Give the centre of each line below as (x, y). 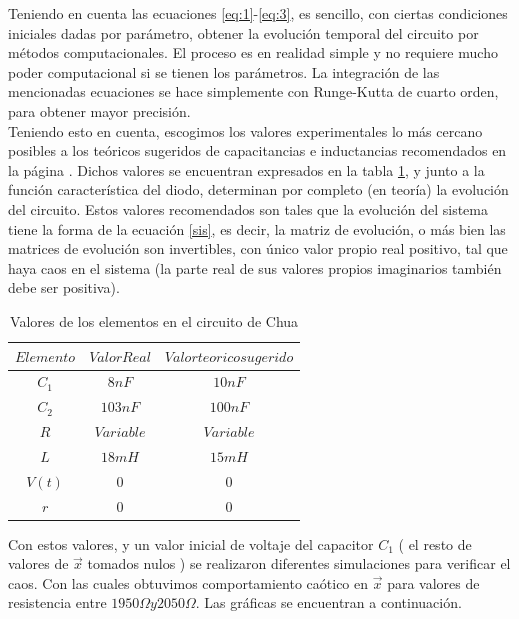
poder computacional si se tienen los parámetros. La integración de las (224, 71)
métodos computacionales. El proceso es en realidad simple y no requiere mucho (253, 52)
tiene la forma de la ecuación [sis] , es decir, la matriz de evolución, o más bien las (257, 228)
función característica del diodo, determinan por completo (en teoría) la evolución (258, 189)
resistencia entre (57, 602)
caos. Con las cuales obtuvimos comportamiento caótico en (188, 582)
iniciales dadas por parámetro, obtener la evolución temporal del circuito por (243, 32)
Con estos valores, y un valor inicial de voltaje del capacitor (191, 543)
